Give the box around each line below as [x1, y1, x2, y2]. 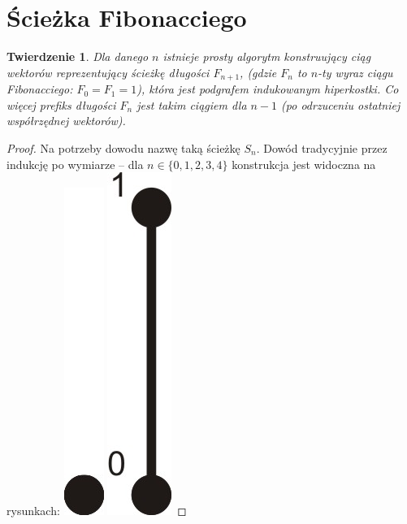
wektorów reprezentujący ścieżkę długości [6, 63, 210, 80]
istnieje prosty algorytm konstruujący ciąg [162, 48, 371, 65]
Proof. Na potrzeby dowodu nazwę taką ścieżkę [6, 139, 240, 156]
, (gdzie [240, 63, 277, 80]
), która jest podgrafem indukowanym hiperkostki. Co [136, 80, 399, 97]
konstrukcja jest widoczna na [232, 155, 376, 172]
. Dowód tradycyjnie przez [256, 139, 388, 156]
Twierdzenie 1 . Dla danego [6, 48, 149, 65]
